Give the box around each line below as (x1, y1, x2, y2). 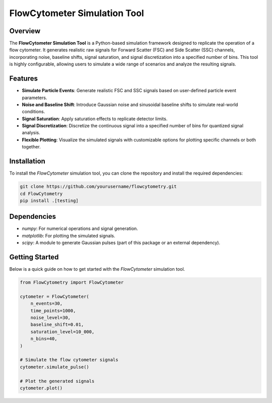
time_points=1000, (30, 307, 76, 313)
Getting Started (9, 253, 59, 262)
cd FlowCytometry (20, 191, 63, 196)
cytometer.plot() (20, 385, 63, 391)
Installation (9, 157, 45, 166)
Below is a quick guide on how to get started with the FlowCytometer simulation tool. (9, 266, 185, 272)
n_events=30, (30, 301, 63, 306)
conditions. (22, 109, 45, 115)
